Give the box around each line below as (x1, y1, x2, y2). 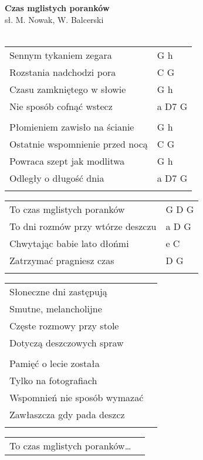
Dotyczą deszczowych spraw (9, 335, 124, 349)
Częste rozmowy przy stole (9, 318, 119, 332)
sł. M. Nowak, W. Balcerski (5, 13, 104, 25)
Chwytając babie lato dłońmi (9, 236, 129, 250)
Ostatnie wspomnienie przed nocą (9, 136, 148, 151)
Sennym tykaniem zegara (9, 48, 112, 62)
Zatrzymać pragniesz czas (9, 253, 114, 267)
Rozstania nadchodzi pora (9, 65, 116, 79)
